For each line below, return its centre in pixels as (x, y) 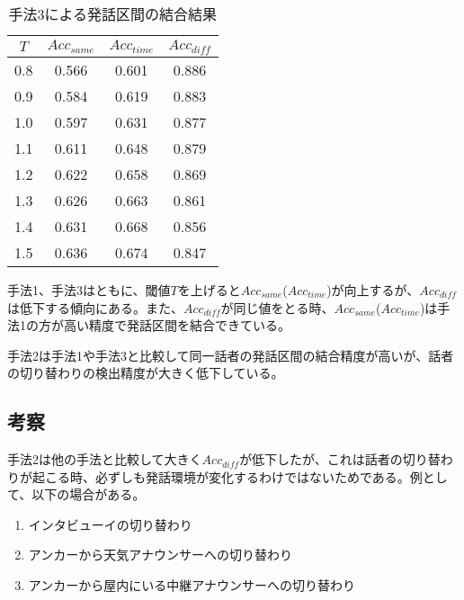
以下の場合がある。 (89, 494)
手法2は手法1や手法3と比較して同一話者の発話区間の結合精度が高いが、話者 (231, 355)
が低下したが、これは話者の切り (334, 459)
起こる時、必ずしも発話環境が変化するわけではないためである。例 (227, 476)
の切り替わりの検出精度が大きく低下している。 (146, 373)
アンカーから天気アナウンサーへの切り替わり (160, 555)
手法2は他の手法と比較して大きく (105, 459)
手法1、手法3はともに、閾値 (89, 289)
